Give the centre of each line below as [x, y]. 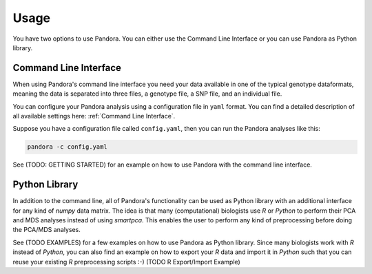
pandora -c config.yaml [68, 147]
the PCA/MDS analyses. [46, 230]
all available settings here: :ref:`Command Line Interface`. [94, 116]
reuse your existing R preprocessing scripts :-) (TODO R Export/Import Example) [126, 262]
